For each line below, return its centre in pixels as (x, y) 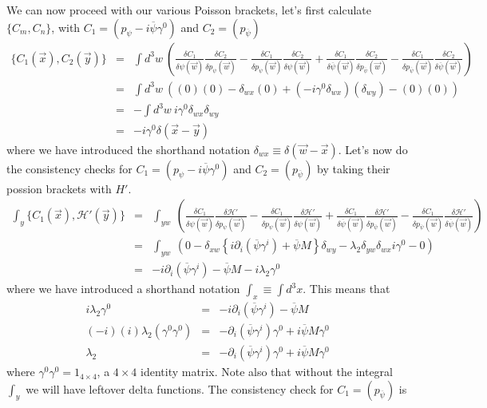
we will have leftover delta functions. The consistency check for (180, 388)
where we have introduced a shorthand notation (123, 289)
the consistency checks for (69, 168)
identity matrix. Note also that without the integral (267, 372)
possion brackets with (59, 188)
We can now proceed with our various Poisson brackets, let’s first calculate (189, 10)
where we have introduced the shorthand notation (129, 149)
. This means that (346, 289)
